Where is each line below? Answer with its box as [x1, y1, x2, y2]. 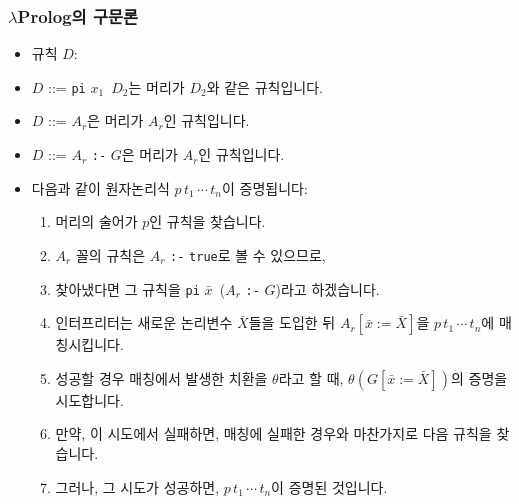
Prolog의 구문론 [17, 3, 139, 28]
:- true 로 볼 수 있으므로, [170, 244, 326, 265]
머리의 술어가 [55, 211, 138, 232]
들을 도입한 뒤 [248, 312, 336, 333]
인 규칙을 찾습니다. [149, 211, 266, 232]
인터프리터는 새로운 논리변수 [55, 312, 233, 333]
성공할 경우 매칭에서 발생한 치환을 [55, 367, 268, 388]
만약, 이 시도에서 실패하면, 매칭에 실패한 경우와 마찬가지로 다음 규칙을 [55, 423, 492, 444]
